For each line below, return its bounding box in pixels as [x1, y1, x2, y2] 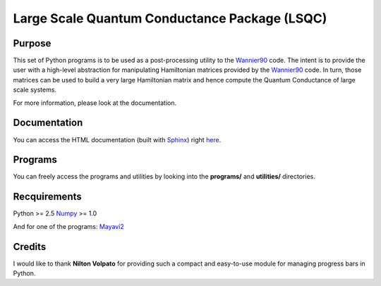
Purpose [13, 37, 52, 49]
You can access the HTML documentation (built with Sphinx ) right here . [13, 135, 222, 144]
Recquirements [13, 191, 82, 203]
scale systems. [13, 85, 56, 94]
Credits [13, 240, 47, 253]
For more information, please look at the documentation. [13, 99, 177, 107]
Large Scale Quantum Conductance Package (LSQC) [13, 11, 327, 26]
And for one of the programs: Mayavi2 [13, 222, 124, 230]
